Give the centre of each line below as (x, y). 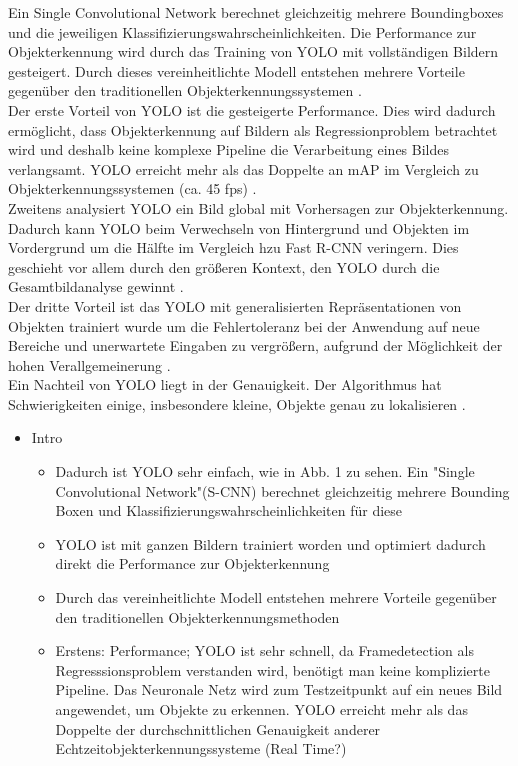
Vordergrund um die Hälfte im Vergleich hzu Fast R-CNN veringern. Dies (233, 247)
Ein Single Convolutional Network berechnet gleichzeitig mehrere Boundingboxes (256, 12)
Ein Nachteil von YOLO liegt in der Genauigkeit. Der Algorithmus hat (225, 384)
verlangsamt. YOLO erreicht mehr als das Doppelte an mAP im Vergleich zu (243, 168)
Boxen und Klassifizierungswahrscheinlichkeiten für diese (229, 510)
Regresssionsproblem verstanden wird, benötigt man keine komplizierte (272, 669)
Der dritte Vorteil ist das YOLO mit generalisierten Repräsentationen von (235, 305)
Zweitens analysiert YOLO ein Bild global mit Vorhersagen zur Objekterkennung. (258, 207)
